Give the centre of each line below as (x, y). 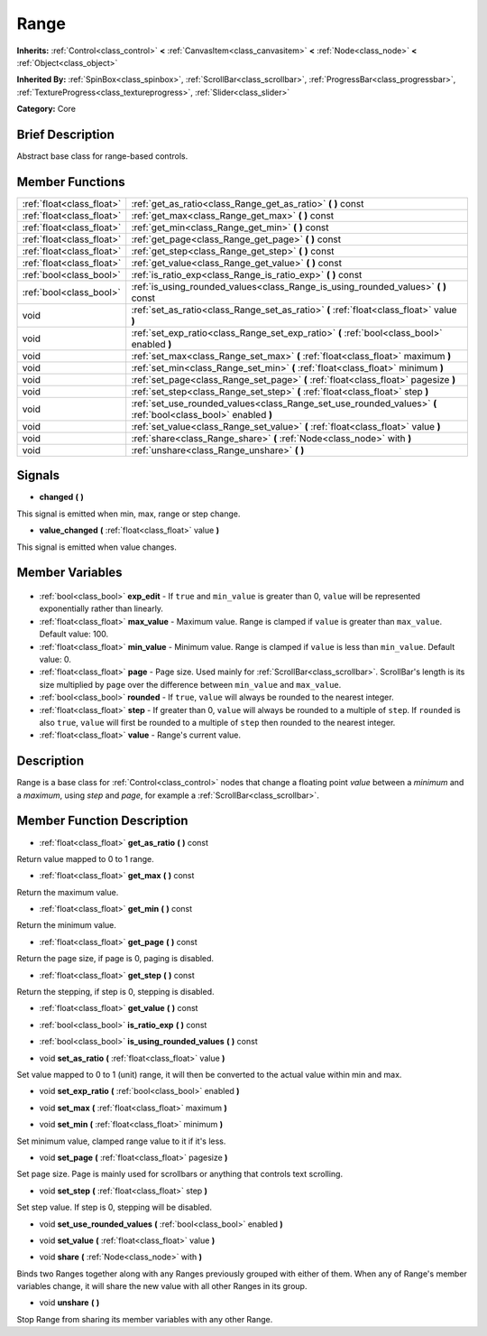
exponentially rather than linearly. (101, 608)
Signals (38, 475)
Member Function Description (102, 821)
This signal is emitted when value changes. (97, 547)
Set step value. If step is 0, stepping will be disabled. (114, 1207)
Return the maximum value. (68, 892)
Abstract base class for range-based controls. (102, 156)
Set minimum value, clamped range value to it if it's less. (121, 1141)
